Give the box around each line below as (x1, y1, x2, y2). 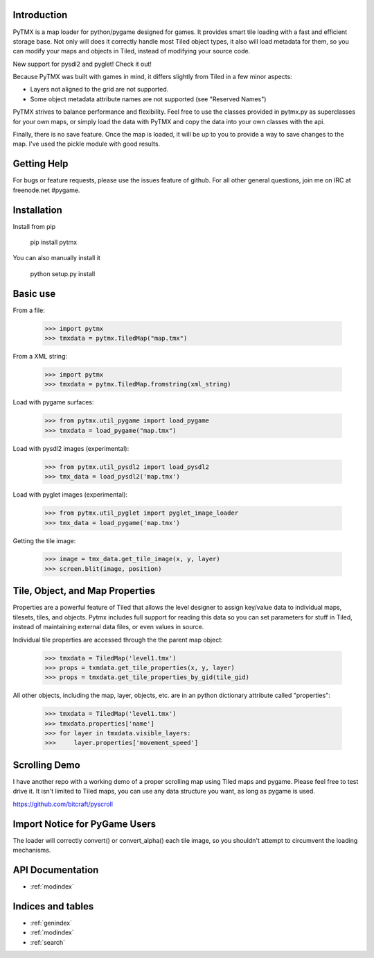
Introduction (12, 9, 68, 21)
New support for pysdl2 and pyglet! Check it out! (12, 60, 152, 68)
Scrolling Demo (12, 759, 81, 771)
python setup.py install (30, 269, 96, 277)
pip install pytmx (30, 238, 78, 246)
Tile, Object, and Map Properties (12, 585, 156, 597)
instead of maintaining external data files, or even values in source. (12, 623, 204, 631)
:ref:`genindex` (30, 918, 73, 927)
